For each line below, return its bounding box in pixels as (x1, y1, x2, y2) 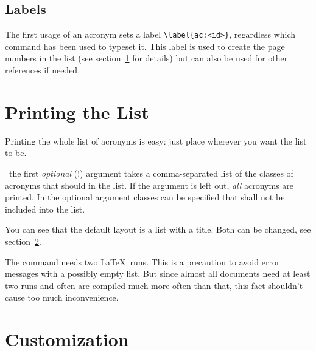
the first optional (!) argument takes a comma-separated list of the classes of (9, 166, 293, 179)
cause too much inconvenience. (5, 291, 119, 304)
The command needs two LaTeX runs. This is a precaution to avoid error (5, 255, 280, 268)
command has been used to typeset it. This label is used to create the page (5, 39, 285, 52)
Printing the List (5, 99, 149, 124)
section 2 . (5, 234, 41, 247)
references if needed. (5, 64, 80, 77)
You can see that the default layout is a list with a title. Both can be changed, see (5, 223, 311, 236)
